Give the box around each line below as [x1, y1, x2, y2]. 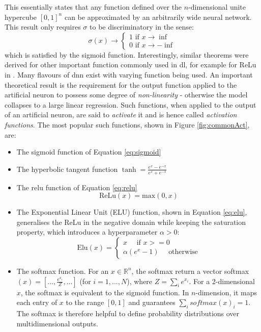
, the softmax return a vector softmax [131, 265, 249, 276]
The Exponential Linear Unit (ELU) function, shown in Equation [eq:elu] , [16, 207, 247, 217]
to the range [66, 297, 104, 308]
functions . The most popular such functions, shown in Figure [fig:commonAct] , [5, 119, 250, 130]
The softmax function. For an [16, 265, 109, 276]
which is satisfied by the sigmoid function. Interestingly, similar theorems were [5, 49, 249, 60]
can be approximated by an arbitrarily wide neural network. [64, 11, 252, 22]
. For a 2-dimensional [189, 275, 255, 286]
